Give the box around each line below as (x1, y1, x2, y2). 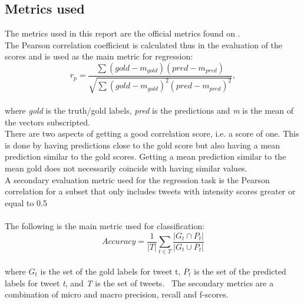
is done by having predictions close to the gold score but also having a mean (5, 138, 280, 151)
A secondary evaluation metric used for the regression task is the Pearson (5, 173, 270, 186)
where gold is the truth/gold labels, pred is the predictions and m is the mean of (5, 104, 294, 116)
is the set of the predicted (193, 265, 286, 277)
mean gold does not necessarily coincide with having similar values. (5, 161, 247, 174)
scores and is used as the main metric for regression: (5, 50, 193, 62)
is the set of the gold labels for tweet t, (40, 265, 181, 277)
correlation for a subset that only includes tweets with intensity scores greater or (5, 185, 296, 197)
